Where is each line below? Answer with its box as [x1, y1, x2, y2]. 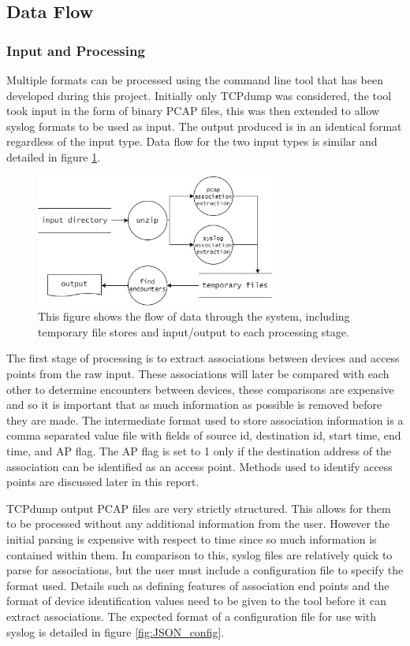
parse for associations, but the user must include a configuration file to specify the [6, 562, 404, 578]
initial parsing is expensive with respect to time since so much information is [6, 531, 377, 547]
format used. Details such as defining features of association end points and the [6, 577, 389, 593]
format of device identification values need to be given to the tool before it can [6, 592, 386, 609]
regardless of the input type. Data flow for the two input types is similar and [6, 133, 378, 150]
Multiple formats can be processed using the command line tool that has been [6, 72, 384, 87]
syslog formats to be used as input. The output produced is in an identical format [6, 117, 402, 134]
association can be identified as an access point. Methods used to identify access [6, 458, 393, 474]
